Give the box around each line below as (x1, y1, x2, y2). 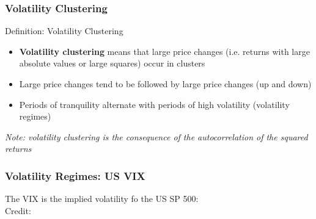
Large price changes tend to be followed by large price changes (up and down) (19, 77, 312, 90)
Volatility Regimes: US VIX (5, 168, 145, 183)
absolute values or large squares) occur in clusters (19, 57, 205, 70)
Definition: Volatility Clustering (5, 24, 123, 37)
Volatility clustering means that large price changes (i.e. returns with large (19, 45, 310, 57)
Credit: (5, 204, 31, 217)
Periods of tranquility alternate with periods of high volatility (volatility (19, 98, 290, 110)
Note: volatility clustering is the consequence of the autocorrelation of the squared (5, 130, 308, 143)
